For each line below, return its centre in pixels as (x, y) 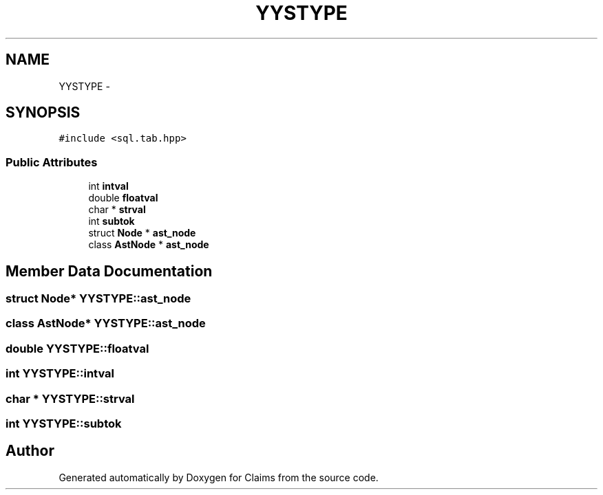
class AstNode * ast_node (149, 245)
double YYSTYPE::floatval (77, 348)
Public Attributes (52, 162)
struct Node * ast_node (142, 233)
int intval (108, 186)
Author (30, 451)
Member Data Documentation (109, 271)
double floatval (123, 198)
